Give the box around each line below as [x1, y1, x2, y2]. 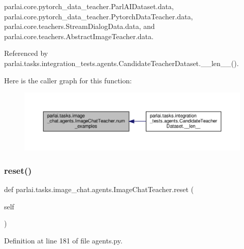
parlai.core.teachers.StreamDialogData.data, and [4, 21, 155, 32]
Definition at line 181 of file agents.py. [4, 235, 123, 245]
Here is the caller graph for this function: [4, 75, 132, 85]
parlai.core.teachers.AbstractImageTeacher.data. [4, 30, 154, 41]
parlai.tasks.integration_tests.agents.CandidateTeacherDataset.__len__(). [4, 57, 239, 68]
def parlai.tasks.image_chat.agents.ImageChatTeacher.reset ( [4, 184, 194, 195]
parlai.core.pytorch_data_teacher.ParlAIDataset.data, [4, 1, 174, 11]
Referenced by [4, 48, 48, 58]
